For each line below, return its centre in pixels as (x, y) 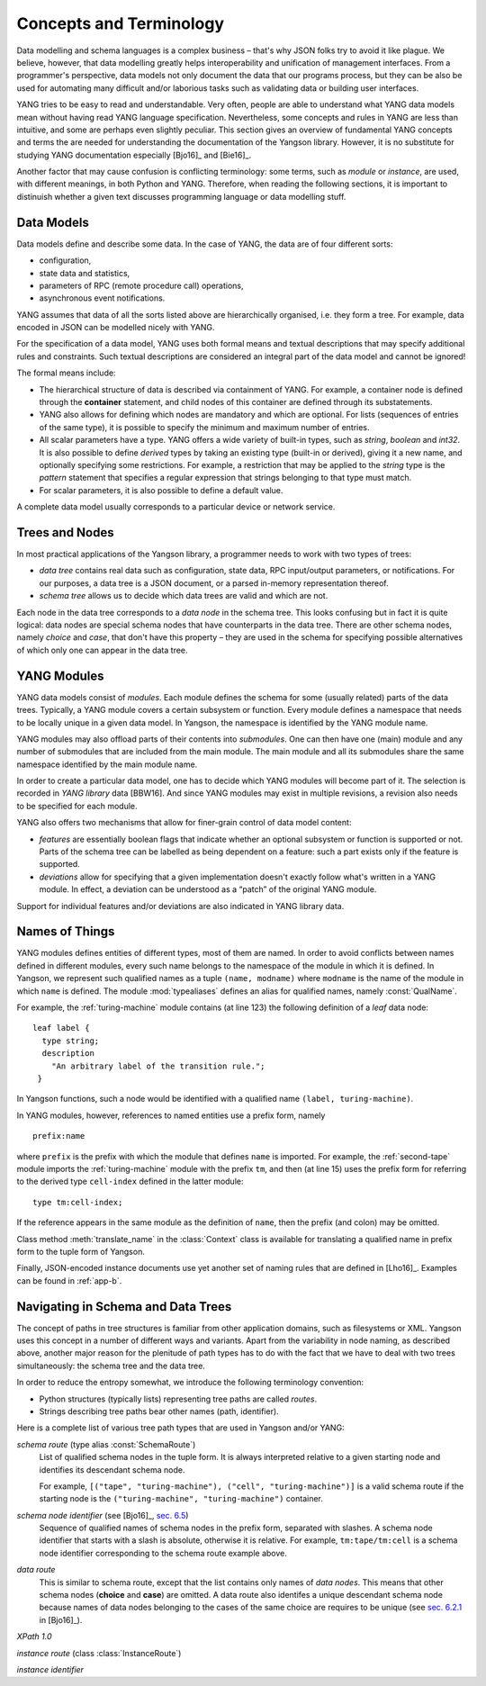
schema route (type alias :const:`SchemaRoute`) (106, 1444)
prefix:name (59, 1136)
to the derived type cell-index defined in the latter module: (130, 1181)
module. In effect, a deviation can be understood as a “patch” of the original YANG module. (208, 889)
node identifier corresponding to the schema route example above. (163, 1553)
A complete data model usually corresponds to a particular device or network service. (176, 507)
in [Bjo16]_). (61, 1619)
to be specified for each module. (77, 806)
